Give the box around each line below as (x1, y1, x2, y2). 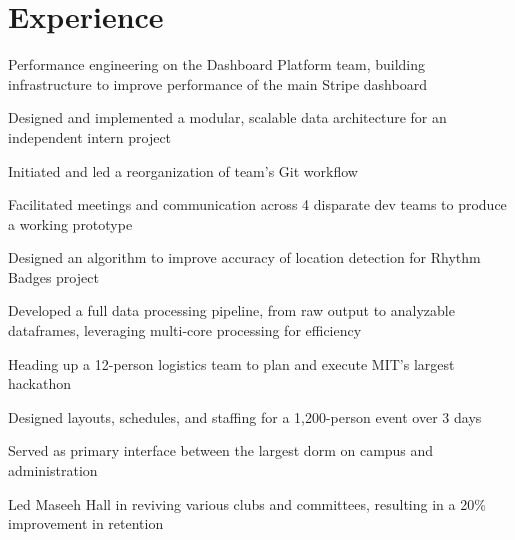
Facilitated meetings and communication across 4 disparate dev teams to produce (8, 194, 507, 215)
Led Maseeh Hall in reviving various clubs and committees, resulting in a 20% (8, 493, 486, 514)
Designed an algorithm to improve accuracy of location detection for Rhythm (8, 247, 481, 268)
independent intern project (8, 126, 172, 147)
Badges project (8, 266, 99, 287)
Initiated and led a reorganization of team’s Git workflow (8, 160, 358, 181)
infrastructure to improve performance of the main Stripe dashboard (8, 73, 427, 94)
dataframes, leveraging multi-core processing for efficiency (8, 320, 362, 341)
